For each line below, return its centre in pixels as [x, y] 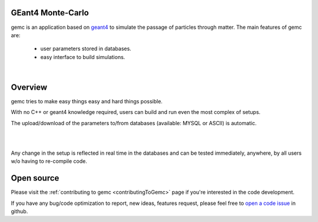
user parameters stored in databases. [86, 49]
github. [19, 211]
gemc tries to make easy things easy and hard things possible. [87, 101]
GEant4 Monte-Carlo [50, 13]
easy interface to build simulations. [83, 57]
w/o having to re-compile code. [49, 161]
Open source [35, 178]
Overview [29, 87]
